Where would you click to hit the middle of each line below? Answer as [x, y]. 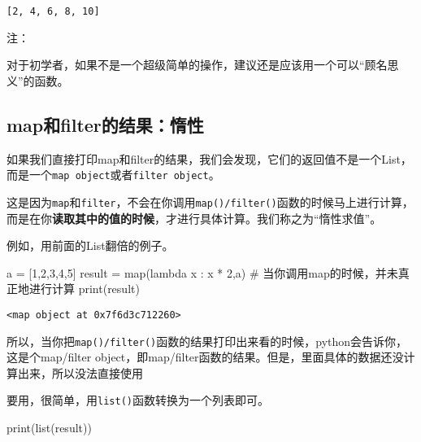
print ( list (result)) [49, 428]
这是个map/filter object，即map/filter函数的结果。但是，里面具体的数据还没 [205, 357]
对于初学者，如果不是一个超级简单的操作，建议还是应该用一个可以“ [186, 65]
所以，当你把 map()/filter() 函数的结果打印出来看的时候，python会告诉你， [207, 341]
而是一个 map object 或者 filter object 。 [113, 175]
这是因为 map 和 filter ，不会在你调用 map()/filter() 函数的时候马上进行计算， [210, 201]
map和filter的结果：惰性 [105, 124]
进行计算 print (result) [84, 289]
